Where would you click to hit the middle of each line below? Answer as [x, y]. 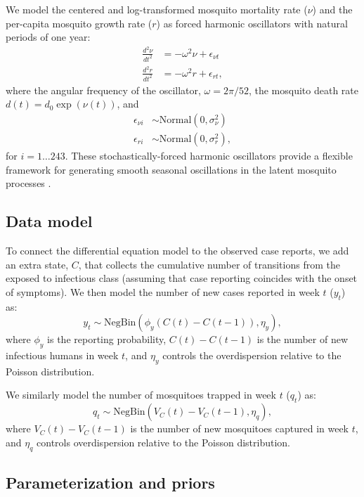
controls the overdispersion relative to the [252, 355]
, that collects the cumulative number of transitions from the [209, 264]
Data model [49, 221]
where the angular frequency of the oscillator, [103, 90]
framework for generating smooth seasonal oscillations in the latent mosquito [171, 169]
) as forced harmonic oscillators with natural [252, 23]
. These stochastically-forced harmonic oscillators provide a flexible [209, 155]
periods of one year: [48, 37]
